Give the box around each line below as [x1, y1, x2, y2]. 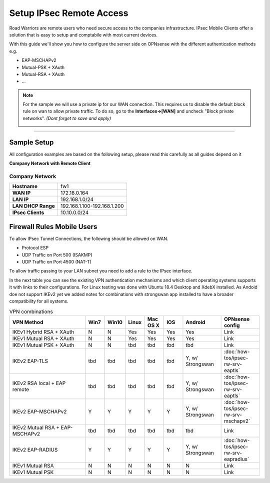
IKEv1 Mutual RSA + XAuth [12, 335, 74, 342]
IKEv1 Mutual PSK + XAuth [12, 341, 74, 348]
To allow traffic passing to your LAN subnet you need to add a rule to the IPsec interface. [9, 268, 192, 274]
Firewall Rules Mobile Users [9, 222, 97, 231]
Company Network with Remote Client [9, 160, 91, 166]
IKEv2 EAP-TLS [12, 357, 48, 364]
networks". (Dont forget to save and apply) [22, 115, 111, 121]
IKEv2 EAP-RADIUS [12, 446, 58, 453]
